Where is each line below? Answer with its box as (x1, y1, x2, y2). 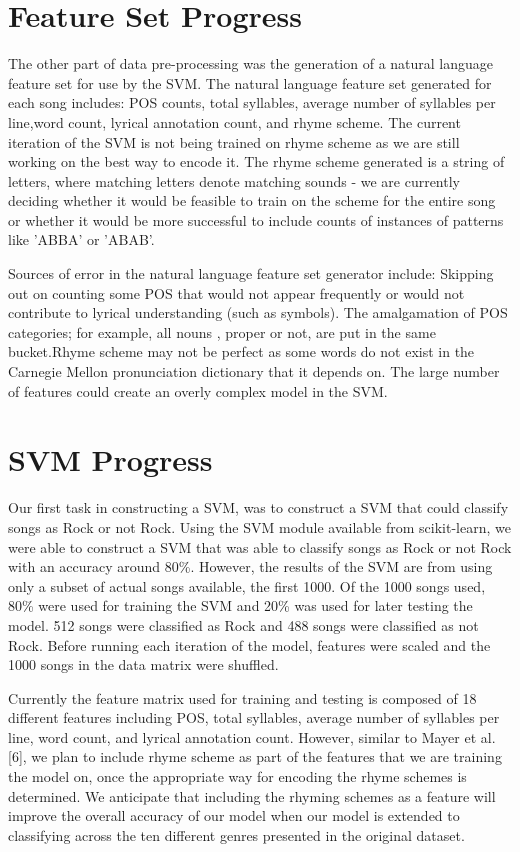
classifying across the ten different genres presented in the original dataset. (8, 824, 465, 845)
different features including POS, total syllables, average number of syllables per (8, 707, 500, 728)
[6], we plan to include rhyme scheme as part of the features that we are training (8, 746, 502, 767)
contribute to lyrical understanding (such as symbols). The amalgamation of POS (8, 302, 508, 323)
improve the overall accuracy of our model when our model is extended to (8, 805, 460, 826)
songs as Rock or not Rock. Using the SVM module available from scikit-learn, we (8, 516, 511, 537)
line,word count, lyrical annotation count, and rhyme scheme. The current (8, 111, 461, 132)
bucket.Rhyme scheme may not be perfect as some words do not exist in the (8, 341, 475, 362)
